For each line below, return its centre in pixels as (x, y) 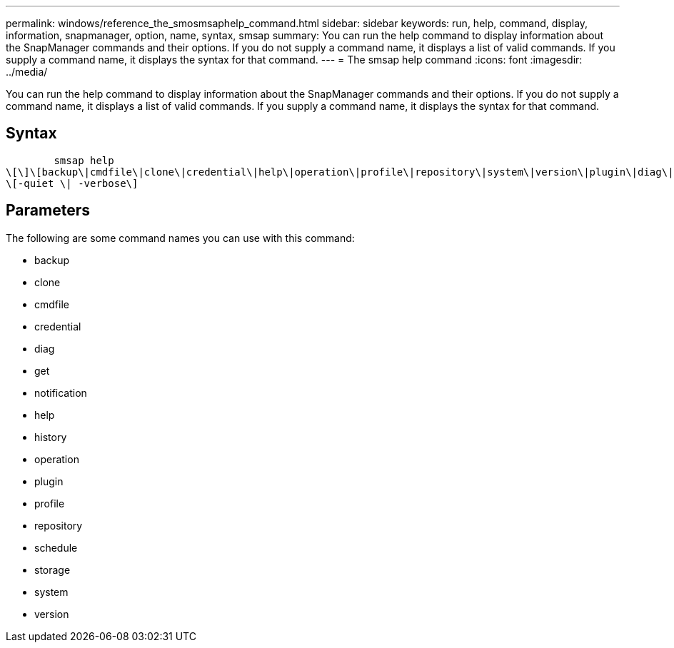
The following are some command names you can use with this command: (180, 238)
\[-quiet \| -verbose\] (72, 183)
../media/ (27, 72)
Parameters (48, 211)
